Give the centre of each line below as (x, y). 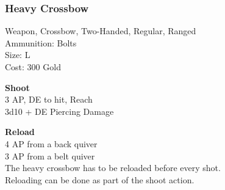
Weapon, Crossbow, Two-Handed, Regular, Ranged (101, 31)
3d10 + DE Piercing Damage (59, 111)
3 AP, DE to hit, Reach (49, 99)
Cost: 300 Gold (33, 67)
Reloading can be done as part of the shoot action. (100, 179)
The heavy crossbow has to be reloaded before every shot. (113, 168)
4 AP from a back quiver (51, 143)
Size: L (18, 55)
